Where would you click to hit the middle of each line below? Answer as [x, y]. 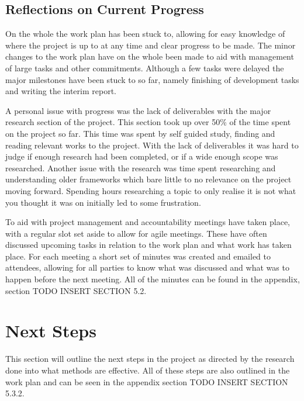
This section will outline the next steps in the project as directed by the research [150, 359]
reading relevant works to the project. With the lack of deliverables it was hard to [152, 145]
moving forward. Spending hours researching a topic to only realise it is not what [151, 190]
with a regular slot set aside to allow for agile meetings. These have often [136, 233]
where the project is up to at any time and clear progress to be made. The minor [151, 45]
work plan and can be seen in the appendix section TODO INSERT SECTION [147, 381]
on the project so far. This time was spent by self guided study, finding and [140, 133]
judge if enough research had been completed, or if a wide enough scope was [142, 156]
